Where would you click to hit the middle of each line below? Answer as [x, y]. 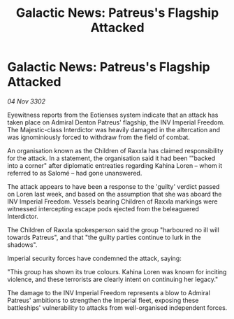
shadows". [22, 244]
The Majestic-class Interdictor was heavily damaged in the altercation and [114, 129]
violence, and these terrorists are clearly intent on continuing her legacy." [113, 279]
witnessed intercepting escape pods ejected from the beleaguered [103, 208]
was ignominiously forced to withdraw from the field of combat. [99, 137]
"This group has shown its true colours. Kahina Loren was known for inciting [117, 271]
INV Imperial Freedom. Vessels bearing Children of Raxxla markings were [112, 201]
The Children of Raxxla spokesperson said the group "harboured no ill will [114, 229]
